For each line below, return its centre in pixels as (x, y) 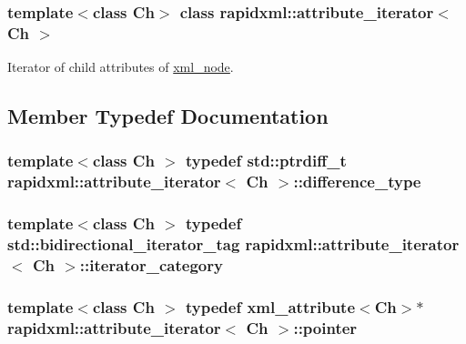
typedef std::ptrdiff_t (266, 161)
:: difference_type (357, 182)
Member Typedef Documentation (168, 116)
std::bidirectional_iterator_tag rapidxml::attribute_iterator (233, 244)
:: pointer (325, 327)
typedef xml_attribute (271, 306)
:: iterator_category (151, 265)
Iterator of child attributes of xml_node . (121, 67)
